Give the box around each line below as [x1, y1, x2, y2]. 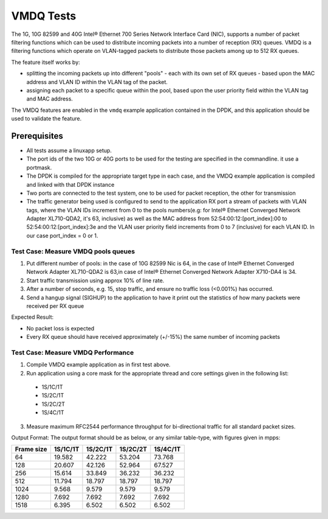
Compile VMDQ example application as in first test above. [26, 361, 171, 368]
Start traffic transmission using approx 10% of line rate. [26, 277, 165, 284]
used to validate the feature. [11, 115, 82, 122]
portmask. [26, 164, 52, 171]
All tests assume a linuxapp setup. [26, 147, 112, 154]
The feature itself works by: [11, 58, 80, 66]
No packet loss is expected [26, 324, 95, 332]
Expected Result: [11, 313, 54, 321]
